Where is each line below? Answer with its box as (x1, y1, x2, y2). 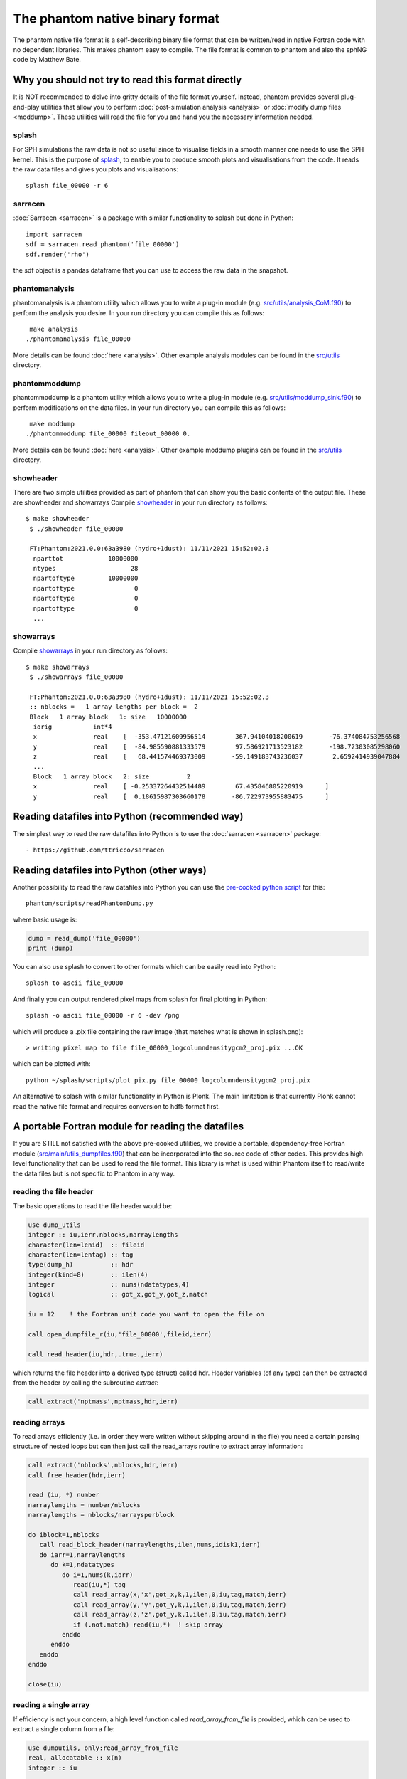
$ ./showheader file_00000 (29, 524, 124, 533)
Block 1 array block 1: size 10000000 (29, 712, 188, 721)
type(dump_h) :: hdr (28, 1260, 134, 1269)
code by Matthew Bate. (13, 56, 82, 64)
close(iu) (28, 1680, 63, 1688)
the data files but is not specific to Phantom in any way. (13, 1169, 175, 1178)
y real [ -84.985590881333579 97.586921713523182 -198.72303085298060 (33, 742, 401, 751)
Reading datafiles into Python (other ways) (13, 864, 207, 876)
